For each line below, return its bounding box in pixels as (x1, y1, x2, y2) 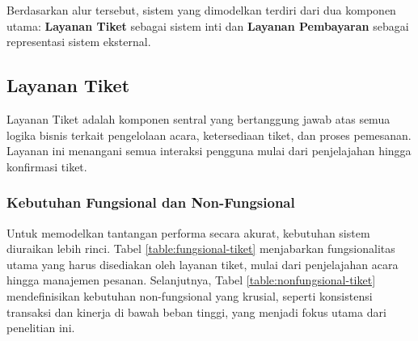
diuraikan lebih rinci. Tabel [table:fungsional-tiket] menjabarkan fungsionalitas (6, 240, 395, 257)
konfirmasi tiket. (6, 158, 87, 175)
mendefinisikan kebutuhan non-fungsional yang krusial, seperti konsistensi (6, 287, 373, 304)
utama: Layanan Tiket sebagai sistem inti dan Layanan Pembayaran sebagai (6, 17, 409, 34)
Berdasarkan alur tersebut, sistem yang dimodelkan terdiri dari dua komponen (6, 2, 396, 18)
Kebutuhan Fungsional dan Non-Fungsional (6, 192, 295, 213)
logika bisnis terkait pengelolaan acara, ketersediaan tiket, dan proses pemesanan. (6, 126, 412, 143)
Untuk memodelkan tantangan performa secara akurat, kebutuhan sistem (6, 224, 370, 241)
